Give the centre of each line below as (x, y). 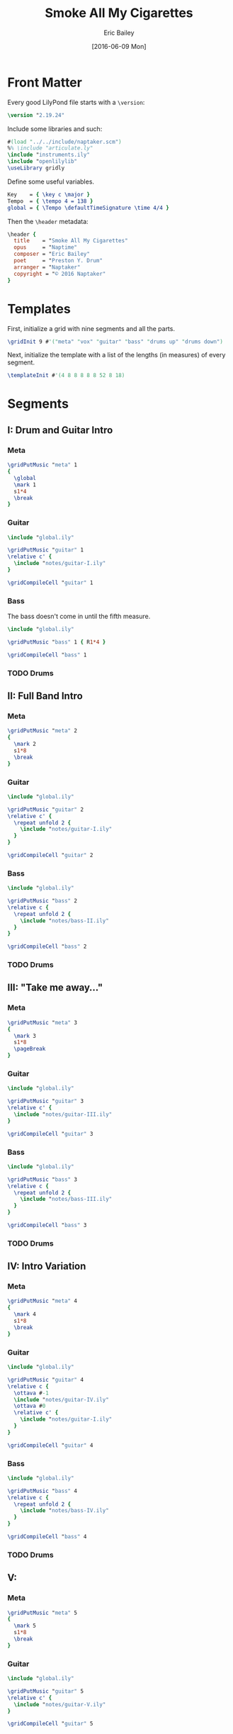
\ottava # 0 (30, 1406)
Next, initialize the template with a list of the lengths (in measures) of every (116, 355)
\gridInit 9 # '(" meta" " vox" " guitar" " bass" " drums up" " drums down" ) (115, 342)
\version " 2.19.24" (36, 115)
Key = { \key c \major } (49, 194)
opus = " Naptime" (46, 247)
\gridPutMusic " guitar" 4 (45, 1380)
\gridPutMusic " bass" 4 (42, 1491)
